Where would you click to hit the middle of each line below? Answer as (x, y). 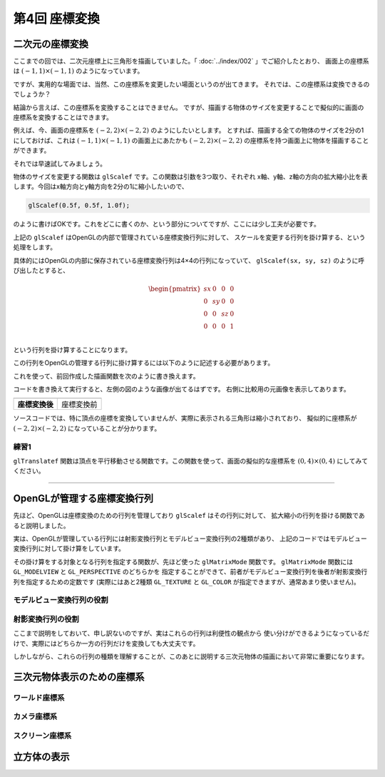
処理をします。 (35, 247)
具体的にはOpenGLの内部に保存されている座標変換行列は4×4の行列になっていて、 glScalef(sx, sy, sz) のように (186, 260)
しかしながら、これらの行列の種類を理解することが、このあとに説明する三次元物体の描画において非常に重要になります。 (191, 656)
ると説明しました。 (41, 526)
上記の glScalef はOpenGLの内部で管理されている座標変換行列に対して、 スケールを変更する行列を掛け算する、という (189, 237)
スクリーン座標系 (42, 736)
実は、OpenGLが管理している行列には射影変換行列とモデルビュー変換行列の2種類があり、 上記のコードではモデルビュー (190, 538)
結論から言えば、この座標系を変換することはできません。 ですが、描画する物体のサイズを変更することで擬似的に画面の (189, 107)
